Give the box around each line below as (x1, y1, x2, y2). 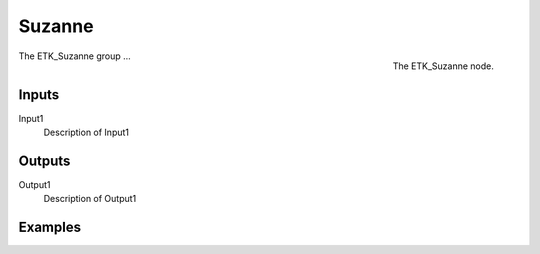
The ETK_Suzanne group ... (18, 50, 132, 62)
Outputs (18, 152, 71, 169)
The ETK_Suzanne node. (392, 60, 494, 72)
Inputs (18, 86, 60, 103)
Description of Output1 (43, 193, 137, 205)
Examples (18, 219, 82, 236)
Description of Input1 (43, 126, 130, 139)
